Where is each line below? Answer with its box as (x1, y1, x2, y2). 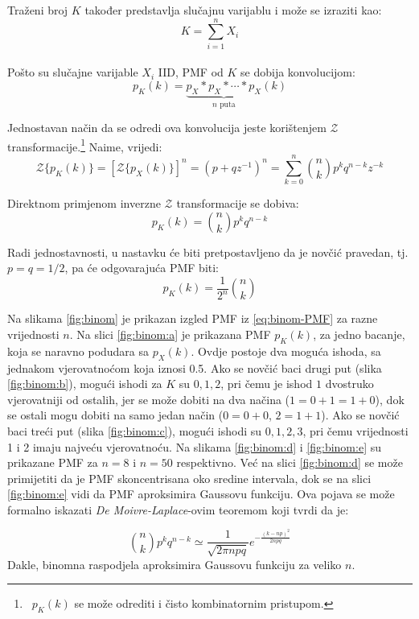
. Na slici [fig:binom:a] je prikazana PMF (69, 325, 271, 342)
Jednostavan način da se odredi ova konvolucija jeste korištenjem (7, 119, 327, 136)
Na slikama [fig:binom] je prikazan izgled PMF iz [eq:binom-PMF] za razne (7, 310, 378, 327)
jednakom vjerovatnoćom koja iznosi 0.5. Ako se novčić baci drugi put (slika (7, 359, 382, 376)
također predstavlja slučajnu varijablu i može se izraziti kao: (84, 2, 382, 18)
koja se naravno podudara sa (7, 342, 150, 359)
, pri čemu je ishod (220, 375, 313, 392)
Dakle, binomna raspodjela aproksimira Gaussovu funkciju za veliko (7, 555, 342, 572)
